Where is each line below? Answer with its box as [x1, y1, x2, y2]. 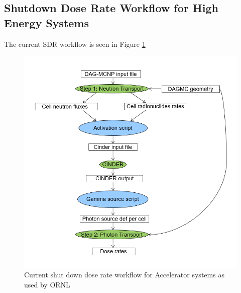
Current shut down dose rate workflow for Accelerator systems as [24, 269, 224, 280]
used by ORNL [24, 279, 70, 289]
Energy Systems [4, 15, 89, 30]
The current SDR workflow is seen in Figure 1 [4, 38, 146, 49]
